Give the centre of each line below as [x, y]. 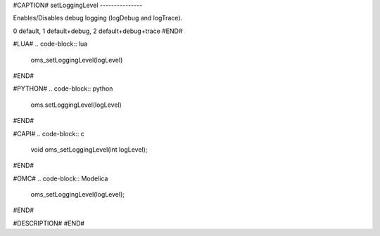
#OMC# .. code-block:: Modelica [61, 178]
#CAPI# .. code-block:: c [49, 133]
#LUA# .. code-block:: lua [50, 44]
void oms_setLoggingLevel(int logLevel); [89, 149]
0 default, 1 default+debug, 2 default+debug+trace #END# [98, 31]
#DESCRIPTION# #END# [49, 223]
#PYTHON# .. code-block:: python [63, 88]
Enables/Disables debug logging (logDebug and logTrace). [98, 18]
